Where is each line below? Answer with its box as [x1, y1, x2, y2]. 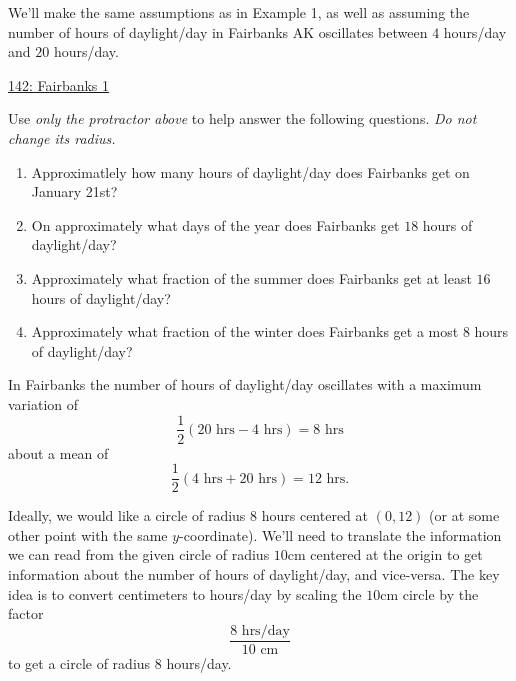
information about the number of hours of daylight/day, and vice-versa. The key [8, 564, 500, 584]
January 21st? [31, 181, 118, 202]
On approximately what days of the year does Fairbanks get [31, 214, 400, 235]
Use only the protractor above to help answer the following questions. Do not [8, 108, 477, 129]
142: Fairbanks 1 [8, 74, 110, 95]
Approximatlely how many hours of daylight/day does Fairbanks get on [31, 161, 470, 182]
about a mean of [8, 442, 109, 463]
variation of [8, 393, 79, 414]
